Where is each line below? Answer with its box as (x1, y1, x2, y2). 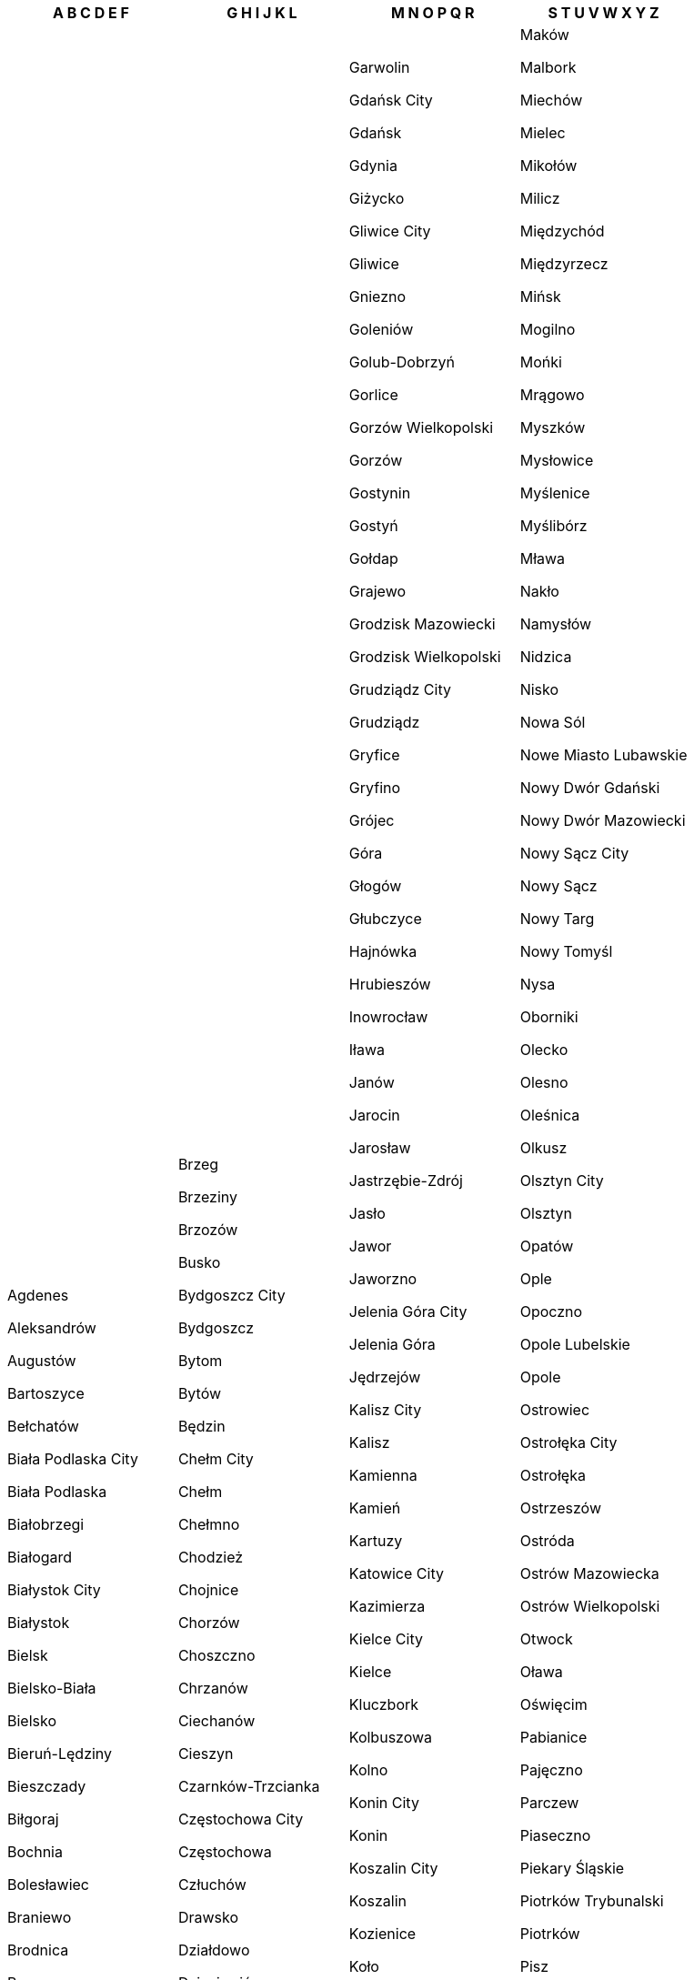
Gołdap (348, 549, 398, 568)
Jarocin (348, 1106, 400, 1124)
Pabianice (519, 1728, 588, 1746)
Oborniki (519, 1008, 578, 1026)
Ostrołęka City (519, 1433, 618, 1452)
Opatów (519, 1237, 574, 1255)
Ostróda (519, 1532, 575, 1550)
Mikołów (519, 156, 578, 175)
